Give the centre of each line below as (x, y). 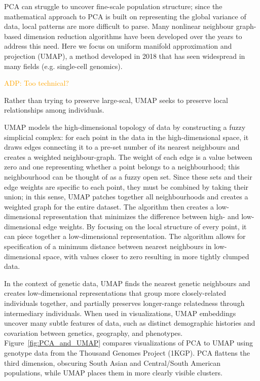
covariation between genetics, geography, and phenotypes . (94, 333)
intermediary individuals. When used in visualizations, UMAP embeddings (120, 313)
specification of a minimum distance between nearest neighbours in (108, 246)
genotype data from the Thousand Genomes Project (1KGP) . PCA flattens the (127, 353)
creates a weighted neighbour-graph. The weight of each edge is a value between (128, 157)
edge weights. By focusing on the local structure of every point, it (145, 226)
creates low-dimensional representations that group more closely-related (115, 293)
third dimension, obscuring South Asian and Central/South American (113, 362)
